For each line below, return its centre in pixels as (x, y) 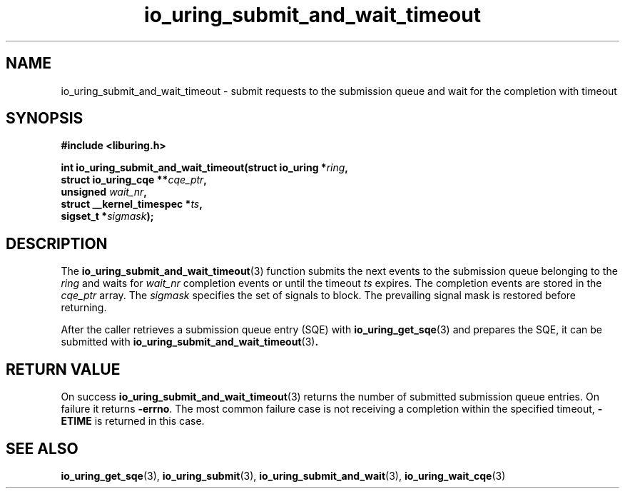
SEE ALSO (42, 448)
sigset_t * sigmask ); (107, 216)
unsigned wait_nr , (104, 192)
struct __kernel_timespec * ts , (132, 204)
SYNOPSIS (45, 119)
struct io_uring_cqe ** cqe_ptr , (134, 180)
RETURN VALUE (63, 369)
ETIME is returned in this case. (133, 421)
